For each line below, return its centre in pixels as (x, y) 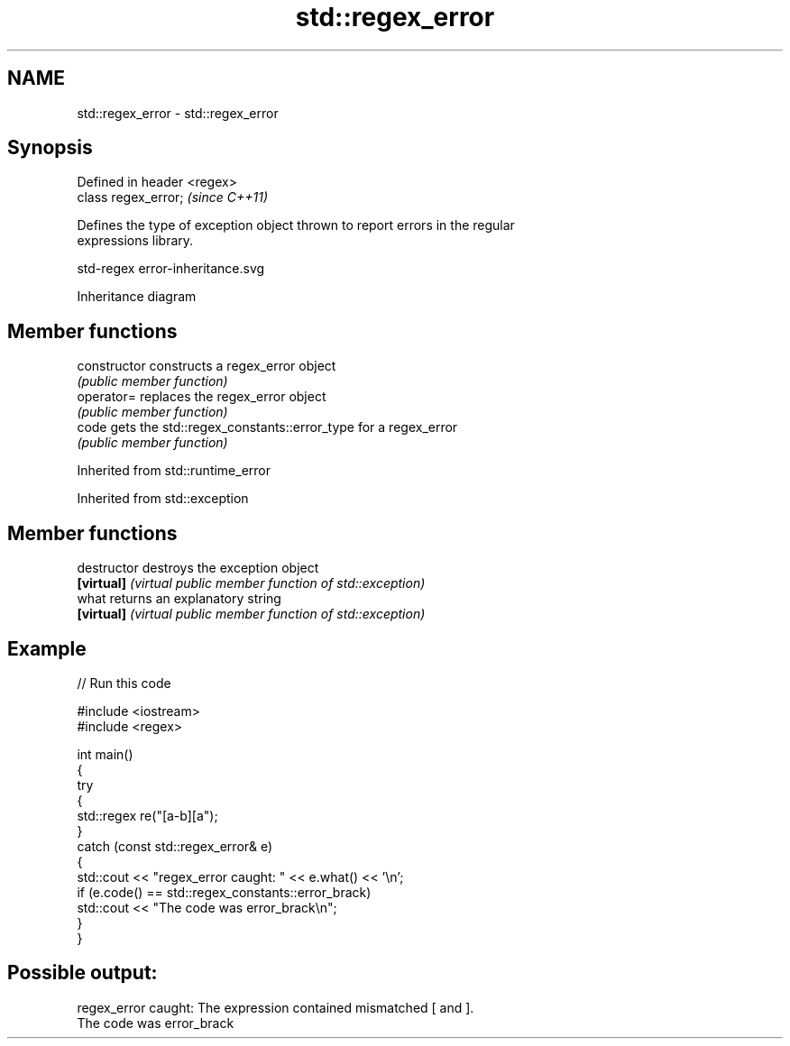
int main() (105, 754)
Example (47, 648)
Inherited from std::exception (163, 499)
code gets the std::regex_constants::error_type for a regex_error (267, 427)
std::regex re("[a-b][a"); (147, 815)
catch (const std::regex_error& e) (175, 846)
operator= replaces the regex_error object (202, 397)
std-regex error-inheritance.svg (171, 269)
